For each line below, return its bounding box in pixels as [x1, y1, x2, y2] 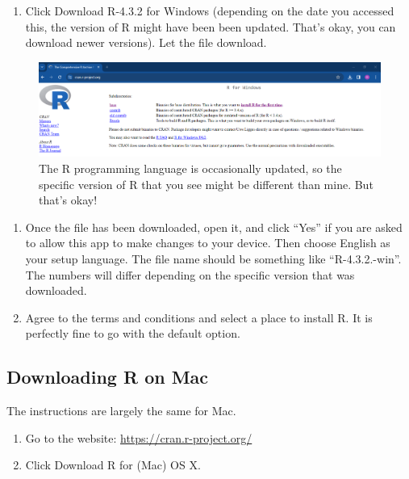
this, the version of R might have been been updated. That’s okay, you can [25, 18, 396, 35]
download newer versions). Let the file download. [25, 34, 267, 51]
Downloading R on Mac [6, 364, 209, 389]
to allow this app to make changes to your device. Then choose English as [25, 234, 390, 251]
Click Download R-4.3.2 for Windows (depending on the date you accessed [25, 2, 394, 19]
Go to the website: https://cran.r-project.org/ [25, 429, 252, 446]
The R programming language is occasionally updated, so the [39, 160, 342, 177]
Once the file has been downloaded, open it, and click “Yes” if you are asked [25, 218, 403, 235]
